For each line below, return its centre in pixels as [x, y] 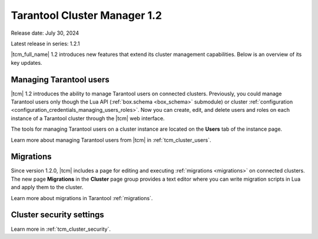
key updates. [26, 62]
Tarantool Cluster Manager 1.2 [86, 15]
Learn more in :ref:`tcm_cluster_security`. [61, 229]
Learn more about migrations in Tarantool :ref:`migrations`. [82, 198]
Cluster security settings [57, 215]
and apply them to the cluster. [47, 187]
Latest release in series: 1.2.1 [45, 44]
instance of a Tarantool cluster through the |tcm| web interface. [88, 118]
